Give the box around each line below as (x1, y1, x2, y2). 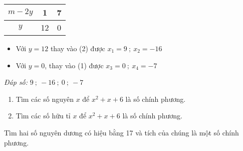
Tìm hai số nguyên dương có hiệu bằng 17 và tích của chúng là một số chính (4, 127, 239, 137)
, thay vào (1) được (45, 60, 104, 70)
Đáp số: (4, 77, 28, 87)
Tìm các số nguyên (16, 93, 74, 104)
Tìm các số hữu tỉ (16, 110, 71, 121)
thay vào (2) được (50, 43, 105, 53)
